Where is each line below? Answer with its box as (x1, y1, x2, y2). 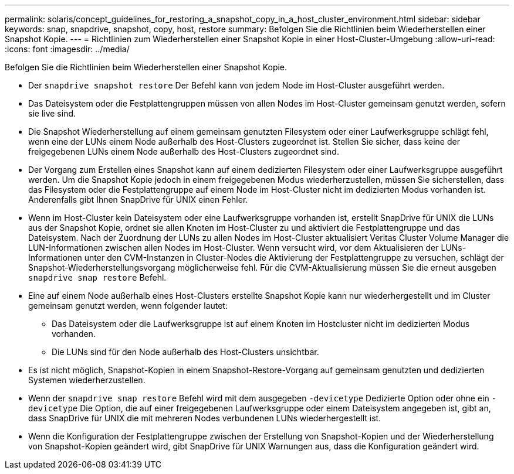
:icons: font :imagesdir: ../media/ (5, 44, 130, 54)
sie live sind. (28, 108, 76, 118)
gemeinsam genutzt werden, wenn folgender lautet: (28, 301, 228, 311)
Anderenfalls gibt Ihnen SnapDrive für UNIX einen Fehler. (28, 195, 248, 204)
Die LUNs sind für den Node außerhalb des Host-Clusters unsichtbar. (52, 347, 319, 357)
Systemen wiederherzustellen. (28, 375, 146, 385)
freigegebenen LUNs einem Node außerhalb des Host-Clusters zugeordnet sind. (28, 146, 339, 156)
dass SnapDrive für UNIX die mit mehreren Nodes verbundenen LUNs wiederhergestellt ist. (28, 413, 381, 423)
